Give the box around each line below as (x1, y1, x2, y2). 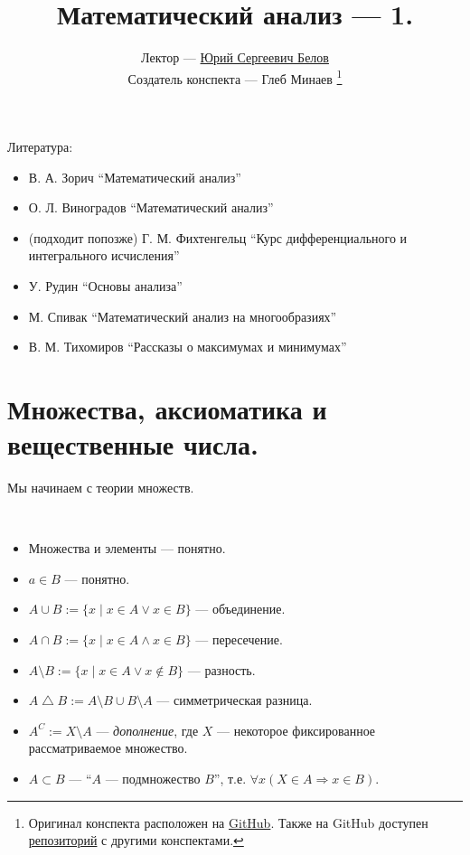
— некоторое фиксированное (217, 720, 376, 739)
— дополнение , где (96, 720, 199, 739)
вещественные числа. (7, 426, 258, 463)
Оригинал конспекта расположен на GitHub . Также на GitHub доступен (28, 813, 428, 832)
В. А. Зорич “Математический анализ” (28, 167, 241, 186)
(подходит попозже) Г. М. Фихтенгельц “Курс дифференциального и (28, 228, 408, 247)
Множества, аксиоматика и (7, 390, 327, 427)
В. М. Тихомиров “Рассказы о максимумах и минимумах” (28, 337, 347, 356)
